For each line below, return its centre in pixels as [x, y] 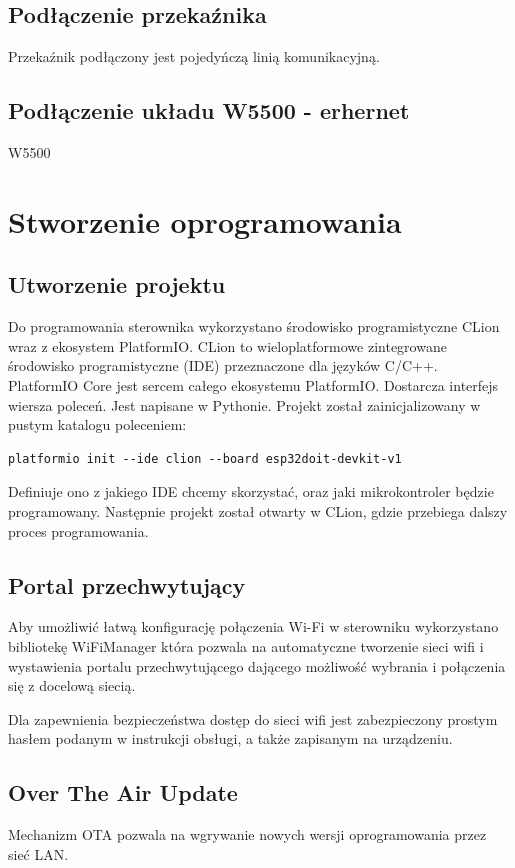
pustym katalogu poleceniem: [97, 424]
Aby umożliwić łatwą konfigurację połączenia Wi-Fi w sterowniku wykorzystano [253, 626]
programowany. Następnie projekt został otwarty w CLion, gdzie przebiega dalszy [258, 510]
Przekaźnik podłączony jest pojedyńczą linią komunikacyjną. [194, 56]
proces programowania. [78, 530]
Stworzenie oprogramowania [205, 220]
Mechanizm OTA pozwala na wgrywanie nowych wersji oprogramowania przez [247, 834]
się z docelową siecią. [72, 685]
